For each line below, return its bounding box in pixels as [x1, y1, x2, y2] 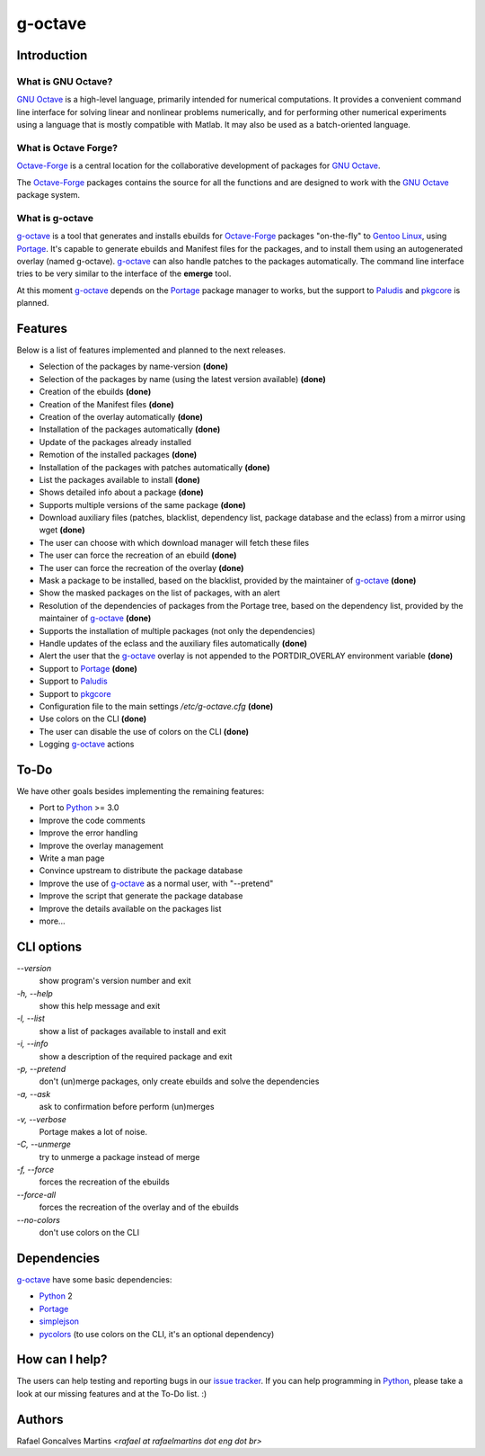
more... [39, 916, 66, 926]
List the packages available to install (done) [39, 474, 201, 485]
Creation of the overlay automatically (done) [39, 411, 204, 422]
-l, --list [16, 1013, 45, 1024]
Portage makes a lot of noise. [39, 1126, 148, 1137]
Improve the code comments [39, 815, 145, 826]
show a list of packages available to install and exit [39, 1025, 226, 1036]
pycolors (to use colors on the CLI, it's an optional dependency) [39, 1328, 275, 1339]
